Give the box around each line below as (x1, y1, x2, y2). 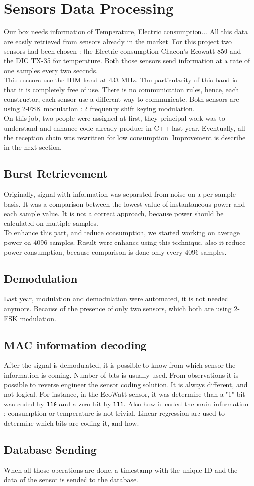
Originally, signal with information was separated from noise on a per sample (4, 189, 236, 199)
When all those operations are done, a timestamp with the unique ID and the (4, 464, 238, 475)
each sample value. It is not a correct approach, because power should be (4, 208, 224, 218)
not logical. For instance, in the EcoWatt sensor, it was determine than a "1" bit (4, 389, 245, 399)
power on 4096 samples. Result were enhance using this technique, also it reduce (4, 237, 246, 247)
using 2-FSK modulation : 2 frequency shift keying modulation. (4, 103, 195, 113)
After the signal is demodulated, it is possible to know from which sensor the (4, 360, 236, 370)
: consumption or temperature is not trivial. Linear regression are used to (4, 408, 225, 418)
